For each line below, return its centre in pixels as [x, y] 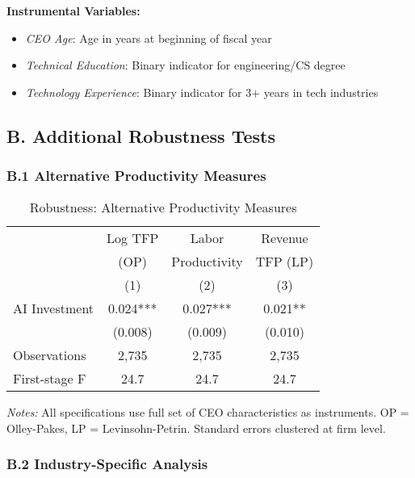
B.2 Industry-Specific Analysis [107, 464]
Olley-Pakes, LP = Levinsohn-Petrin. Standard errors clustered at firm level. [196, 428]
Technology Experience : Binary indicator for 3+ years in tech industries [202, 92]
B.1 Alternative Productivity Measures [136, 176]
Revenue [285, 238]
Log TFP [133, 238]
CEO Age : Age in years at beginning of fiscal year [149, 38]
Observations [50, 355]
